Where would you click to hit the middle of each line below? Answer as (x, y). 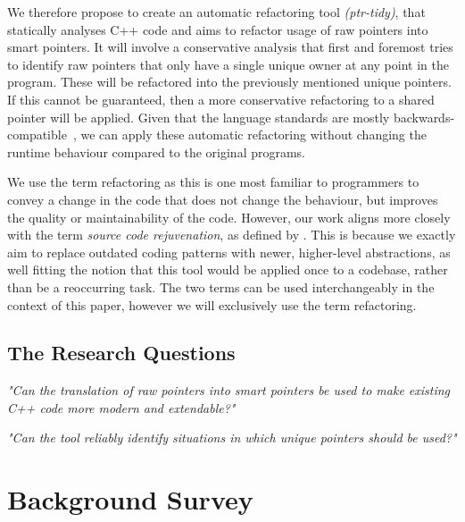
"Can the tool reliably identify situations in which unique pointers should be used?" (232, 438)
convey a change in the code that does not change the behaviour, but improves (223, 199)
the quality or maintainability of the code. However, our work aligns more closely (229, 217)
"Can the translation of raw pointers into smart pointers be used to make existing (229, 390)
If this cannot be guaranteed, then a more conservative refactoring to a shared (221, 99)
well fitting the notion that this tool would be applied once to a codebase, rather (228, 269)
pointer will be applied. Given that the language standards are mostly (199, 117)
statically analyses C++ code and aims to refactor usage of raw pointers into (218, 29)
